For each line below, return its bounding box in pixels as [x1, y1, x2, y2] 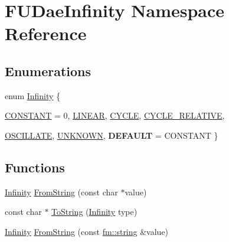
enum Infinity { [5, 89, 61, 102]
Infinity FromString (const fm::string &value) [5, 225, 169, 237]
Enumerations [5, 61, 91, 80]
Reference [5, 21, 87, 45]
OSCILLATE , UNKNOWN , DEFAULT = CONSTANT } [5, 129, 218, 141]
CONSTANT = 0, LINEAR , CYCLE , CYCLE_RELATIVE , [5, 109, 225, 122]
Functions [5, 158, 65, 176]
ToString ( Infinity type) [51, 205, 138, 218]
